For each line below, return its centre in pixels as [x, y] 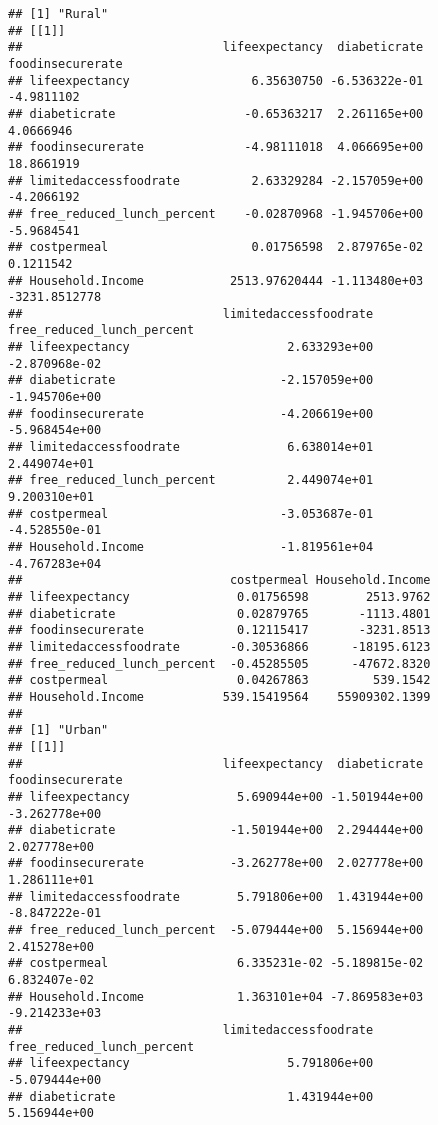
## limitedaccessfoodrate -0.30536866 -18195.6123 [219, 646]
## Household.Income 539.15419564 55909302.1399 [219, 696]
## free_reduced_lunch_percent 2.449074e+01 [191, 480]
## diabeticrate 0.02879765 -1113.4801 [219, 613]
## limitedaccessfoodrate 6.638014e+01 [191, 447]
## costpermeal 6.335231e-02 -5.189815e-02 [216, 963]
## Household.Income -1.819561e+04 [191, 547]
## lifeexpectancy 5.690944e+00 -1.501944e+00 [216, 796]
